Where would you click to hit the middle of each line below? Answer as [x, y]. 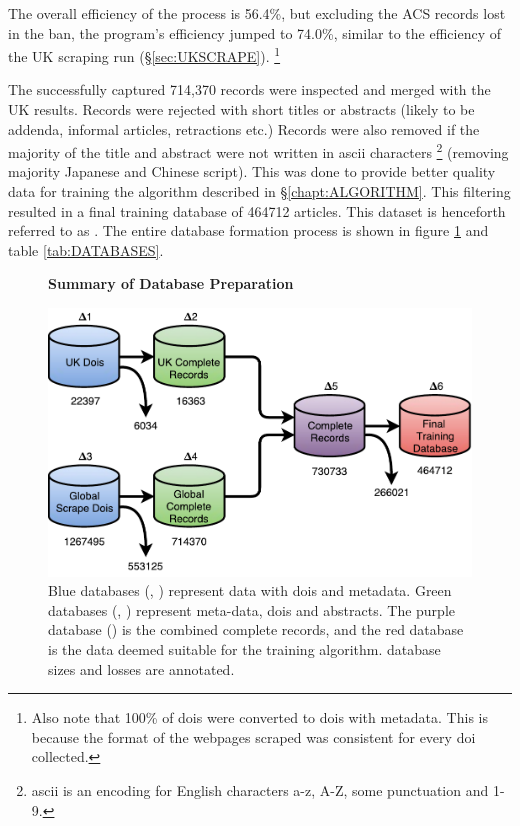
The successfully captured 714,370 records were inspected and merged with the [249, 89]
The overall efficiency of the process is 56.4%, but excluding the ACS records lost [257, 13]
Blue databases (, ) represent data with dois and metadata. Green [250, 590]
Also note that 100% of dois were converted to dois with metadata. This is [259, 717]
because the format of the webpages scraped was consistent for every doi [253, 736]
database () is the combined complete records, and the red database [256, 629]
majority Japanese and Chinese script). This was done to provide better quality [252, 171]
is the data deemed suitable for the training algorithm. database [244, 649]
